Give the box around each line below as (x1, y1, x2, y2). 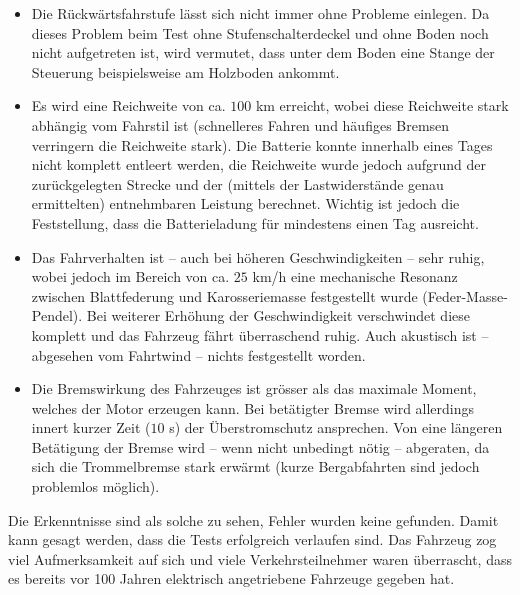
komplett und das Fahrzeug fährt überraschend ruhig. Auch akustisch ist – (31, 324, 489, 345)
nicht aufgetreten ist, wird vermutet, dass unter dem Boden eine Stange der (31, 42, 495, 63)
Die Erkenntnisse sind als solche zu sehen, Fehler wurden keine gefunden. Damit (8, 509, 499, 530)
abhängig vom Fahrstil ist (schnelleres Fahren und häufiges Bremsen (31, 114, 450, 135)
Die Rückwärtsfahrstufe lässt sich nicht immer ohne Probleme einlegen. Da (31, 3, 490, 23)
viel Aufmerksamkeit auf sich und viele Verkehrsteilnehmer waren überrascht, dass (8, 548, 512, 569)
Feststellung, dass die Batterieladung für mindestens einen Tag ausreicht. (31, 212, 479, 233)
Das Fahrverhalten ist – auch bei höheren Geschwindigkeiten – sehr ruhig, (31, 246, 485, 267)
